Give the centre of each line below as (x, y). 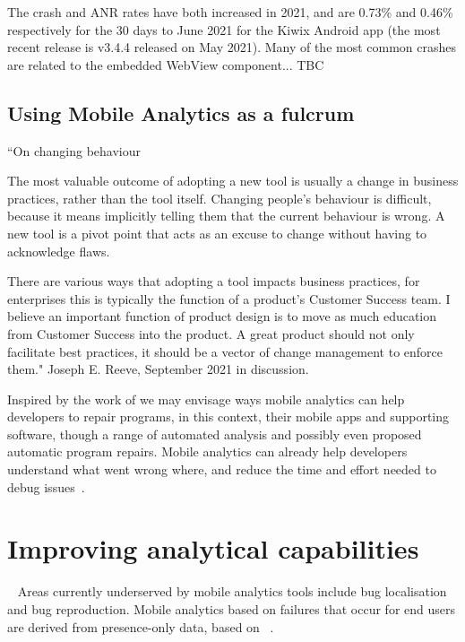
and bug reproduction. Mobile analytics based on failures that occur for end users (232, 608)
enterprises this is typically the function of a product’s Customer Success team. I (229, 298)
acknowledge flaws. (59, 251)
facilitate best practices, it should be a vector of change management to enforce (225, 351)
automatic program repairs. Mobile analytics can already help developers (207, 451)
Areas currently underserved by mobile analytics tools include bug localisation (232, 591)
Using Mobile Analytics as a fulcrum (181, 113)
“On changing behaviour (74, 150)
